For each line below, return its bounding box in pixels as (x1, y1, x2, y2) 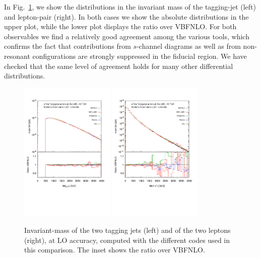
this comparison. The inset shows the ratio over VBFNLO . (24, 244, 205, 255)
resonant (4, 50, 30, 61)
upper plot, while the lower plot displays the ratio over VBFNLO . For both (4, 21, 237, 32)
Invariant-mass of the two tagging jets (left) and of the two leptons (24, 224, 231, 235)
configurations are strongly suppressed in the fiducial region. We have (32, 50, 247, 61)
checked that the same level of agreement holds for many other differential (4, 60, 233, 71)
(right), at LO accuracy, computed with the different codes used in (24, 234, 230, 245)
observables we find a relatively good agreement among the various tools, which (4, 31, 249, 41)
